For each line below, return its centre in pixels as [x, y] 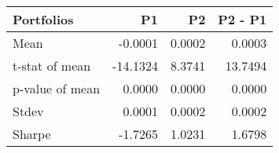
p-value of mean [57, 88]
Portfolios [43, 19]
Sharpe [32, 134]
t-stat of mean [52, 66]
